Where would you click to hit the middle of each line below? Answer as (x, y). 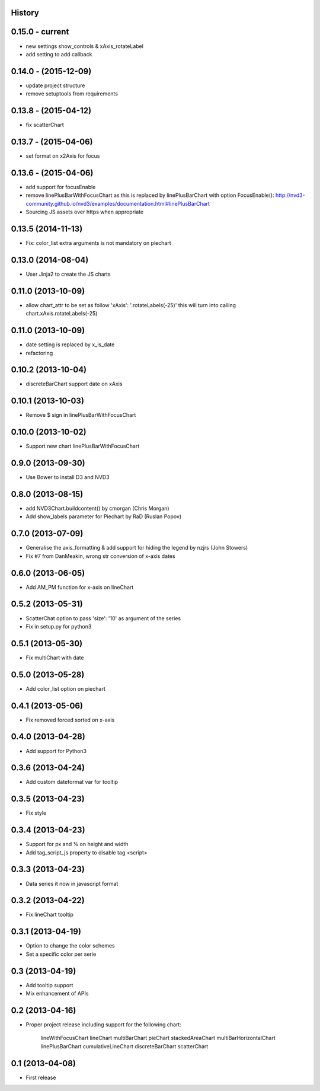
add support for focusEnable (61, 187)
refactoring (39, 353)
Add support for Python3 (56, 751)
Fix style (36, 813)
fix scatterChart (45, 125)
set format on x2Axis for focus (63, 156)
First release (41, 1077)
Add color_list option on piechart (66, 688)
